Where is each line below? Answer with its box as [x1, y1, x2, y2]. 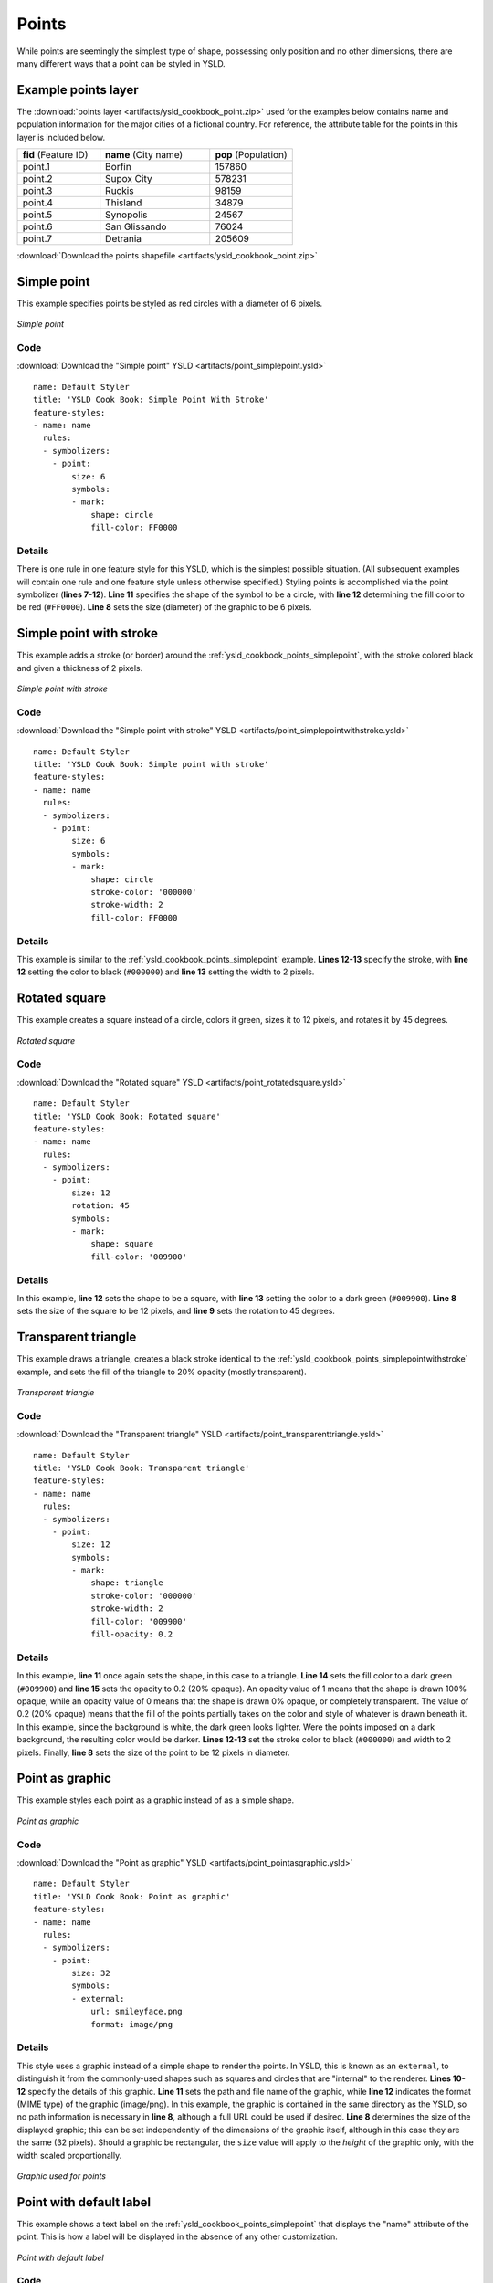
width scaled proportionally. [16, 2150, 122, 2161]
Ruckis [105, 184, 134, 197]
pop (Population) [215, 149, 288, 162]
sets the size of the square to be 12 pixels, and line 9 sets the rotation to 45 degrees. [16, 1306, 335, 1317]
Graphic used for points [16, 2170, 107, 2182]
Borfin [105, 161, 131, 174]
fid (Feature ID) [22, 149, 89, 162]
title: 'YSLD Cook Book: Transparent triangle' [33, 1462, 250, 1473]
